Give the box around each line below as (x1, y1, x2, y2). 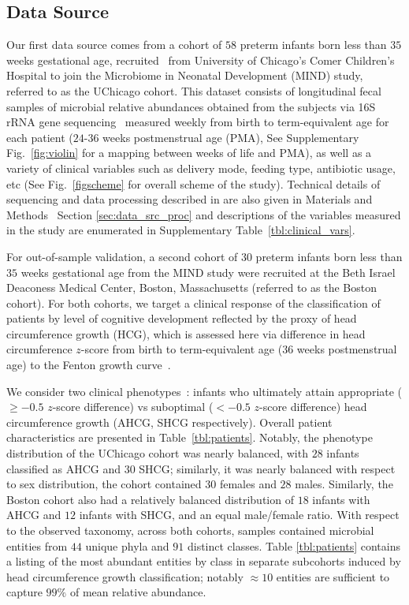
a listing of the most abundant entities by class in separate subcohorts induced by (6, 553, 401, 570)
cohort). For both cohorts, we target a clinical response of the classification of (6, 294, 381, 311)
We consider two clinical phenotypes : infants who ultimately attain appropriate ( (6, 383, 403, 399)
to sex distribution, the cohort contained (6, 476, 202, 492)
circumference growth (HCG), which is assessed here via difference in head (6, 325, 366, 342)
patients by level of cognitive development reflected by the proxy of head (6, 310, 357, 327)
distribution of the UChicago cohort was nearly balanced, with (6, 445, 308, 461)
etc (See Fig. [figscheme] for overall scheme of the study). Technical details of (6, 175, 381, 192)
